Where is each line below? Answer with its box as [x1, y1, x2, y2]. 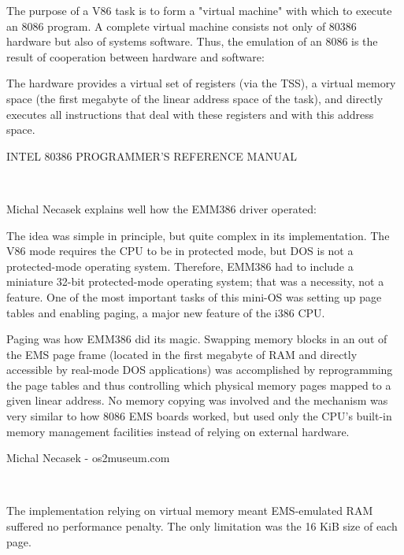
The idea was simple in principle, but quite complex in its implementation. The [6, 227, 390, 243]
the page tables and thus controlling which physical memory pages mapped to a [6, 376, 391, 393]
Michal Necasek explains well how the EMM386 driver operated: [6, 200, 317, 216]
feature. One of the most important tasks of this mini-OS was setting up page [6, 288, 382, 305]
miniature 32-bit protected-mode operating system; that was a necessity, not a [6, 273, 384, 290]
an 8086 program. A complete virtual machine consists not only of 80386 [6, 17, 357, 34]
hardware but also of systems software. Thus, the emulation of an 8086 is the [6, 33, 378, 50]
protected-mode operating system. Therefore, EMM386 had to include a [6, 257, 354, 274]
